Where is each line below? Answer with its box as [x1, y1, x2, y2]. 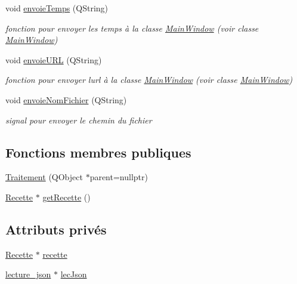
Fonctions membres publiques [5, 143, 191, 161]
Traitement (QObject [5, 171, 83, 183]
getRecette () [42, 190, 91, 203]
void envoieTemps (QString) [5, 2, 109, 14]
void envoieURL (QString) [5, 53, 102, 66]
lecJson [60, 268, 87, 280]
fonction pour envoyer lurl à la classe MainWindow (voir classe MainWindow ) [5, 73, 293, 86]
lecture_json [5, 268, 51, 280]
